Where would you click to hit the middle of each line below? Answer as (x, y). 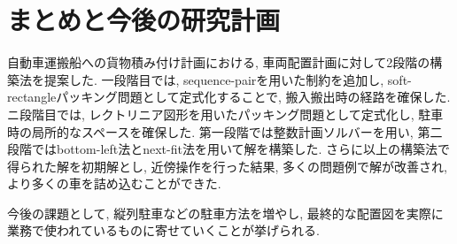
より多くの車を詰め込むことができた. (114, 183)
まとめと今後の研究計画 (144, 20)
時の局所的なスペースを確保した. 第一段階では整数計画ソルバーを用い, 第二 (225, 131)
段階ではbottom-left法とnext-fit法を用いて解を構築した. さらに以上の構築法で (229, 149)
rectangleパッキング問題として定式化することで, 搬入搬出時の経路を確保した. (229, 97)
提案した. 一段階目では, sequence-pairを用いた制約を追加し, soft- (228, 79)
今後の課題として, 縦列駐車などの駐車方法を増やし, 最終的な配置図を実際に (225, 213)
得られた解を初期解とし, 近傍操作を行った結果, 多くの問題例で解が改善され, (227, 166)
